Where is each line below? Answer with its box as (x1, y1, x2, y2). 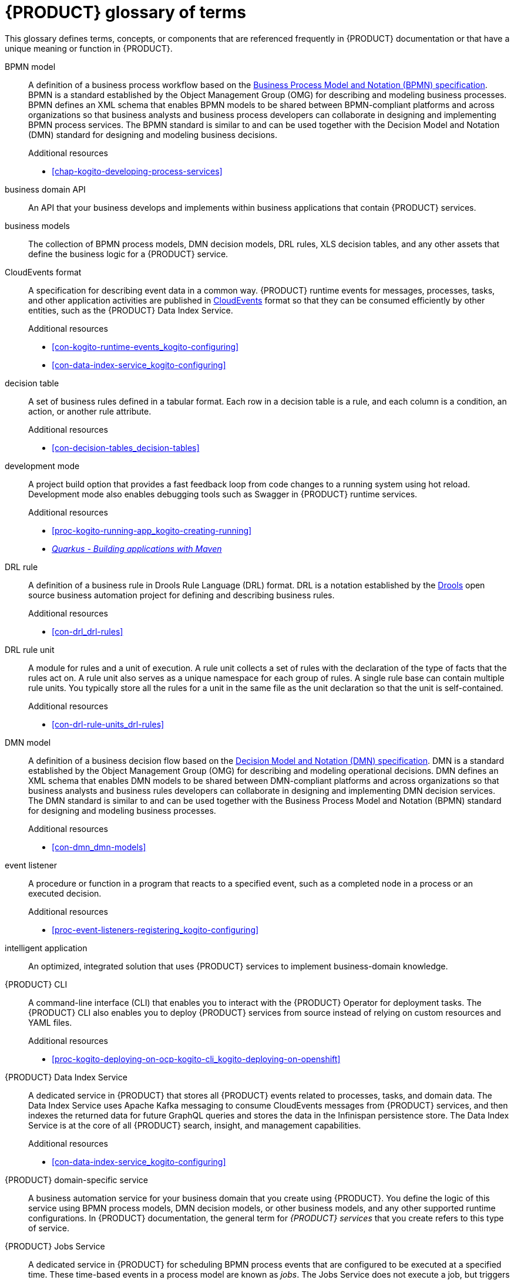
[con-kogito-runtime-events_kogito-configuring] (52, 341, 239, 352)
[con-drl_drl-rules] (52, 626, 123, 636)
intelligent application (5, 942, 88, 953)
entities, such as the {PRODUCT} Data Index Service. (28, 305, 233, 315)
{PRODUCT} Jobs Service (5, 1241, 105, 1251)
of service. (28, 1222, 70, 1233)
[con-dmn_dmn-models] (52, 841, 146, 852)
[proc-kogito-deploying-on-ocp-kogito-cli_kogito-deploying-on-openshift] (52, 1053, 341, 1064)
